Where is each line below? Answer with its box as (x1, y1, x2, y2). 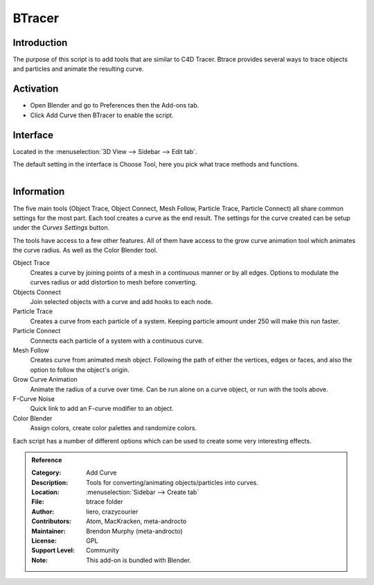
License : (31, 536, 57, 545)
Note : (31, 556, 48, 564)
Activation (12, 83, 59, 95)
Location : (31, 488, 60, 496)
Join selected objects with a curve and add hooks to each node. (30, 298, 213, 306)
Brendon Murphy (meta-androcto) (86, 527, 184, 535)
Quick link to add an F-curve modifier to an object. (30, 405, 175, 413)
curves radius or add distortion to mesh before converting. (30, 278, 197, 287)
